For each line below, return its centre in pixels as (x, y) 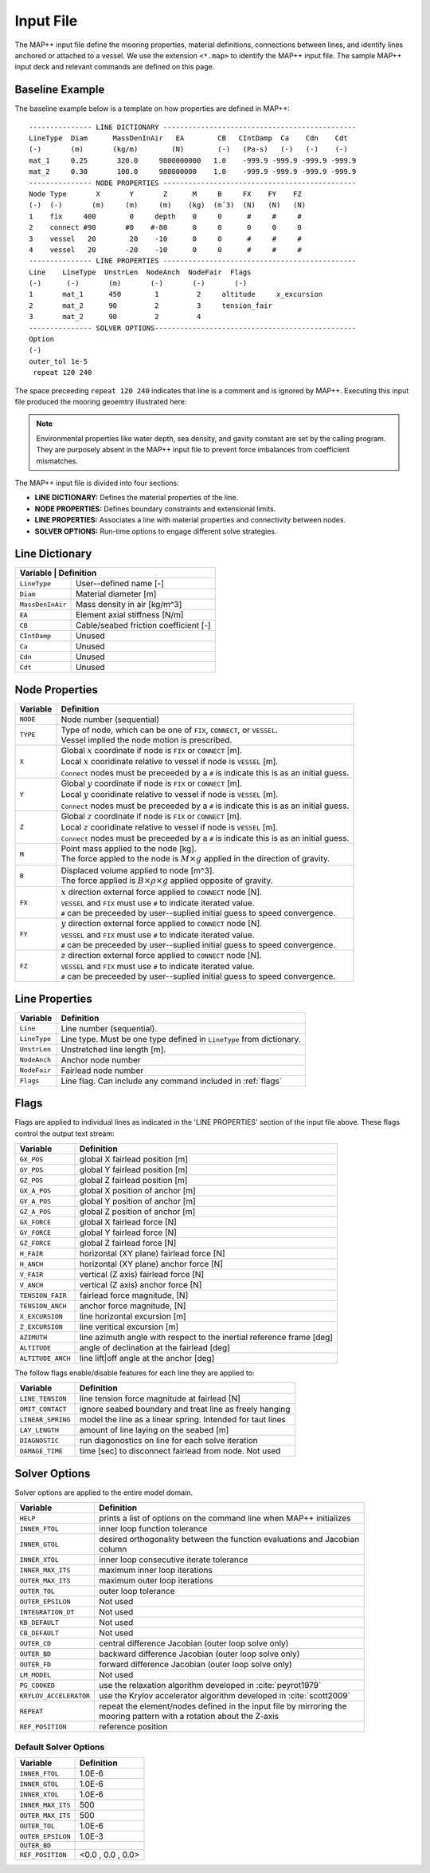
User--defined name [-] (120, 584)
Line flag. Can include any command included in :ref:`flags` (172, 1081)
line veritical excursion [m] (129, 1327)
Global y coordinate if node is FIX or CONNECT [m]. (152, 783)
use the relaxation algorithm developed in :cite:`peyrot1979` (210, 1686)
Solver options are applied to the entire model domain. (104, 1492)
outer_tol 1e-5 (59, 361)
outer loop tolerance (137, 1591)
